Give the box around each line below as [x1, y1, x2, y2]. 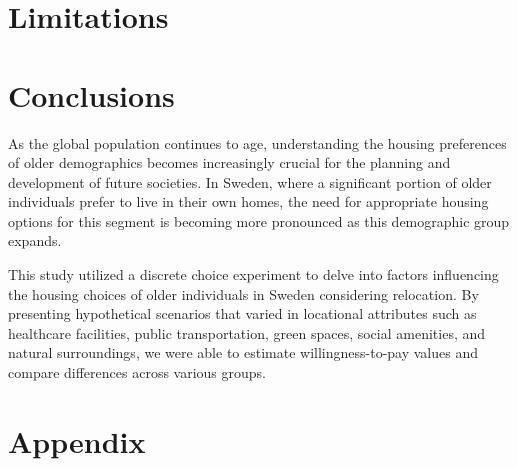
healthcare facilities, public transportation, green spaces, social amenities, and [8, 322, 486, 343]
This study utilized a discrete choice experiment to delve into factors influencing [8, 264, 499, 285]
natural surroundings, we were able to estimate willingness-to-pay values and [8, 342, 478, 363]
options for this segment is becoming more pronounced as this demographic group [8, 210, 510, 231]
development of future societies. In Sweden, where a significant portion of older [8, 171, 492, 192]
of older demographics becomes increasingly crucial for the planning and [8, 152, 451, 173]
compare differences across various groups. [8, 362, 266, 383]
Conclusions [8, 74, 175, 115]
